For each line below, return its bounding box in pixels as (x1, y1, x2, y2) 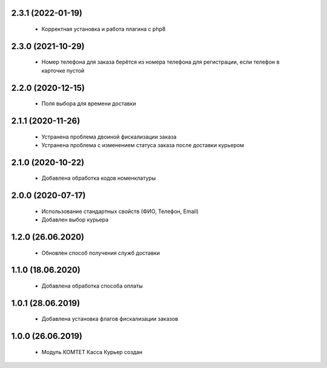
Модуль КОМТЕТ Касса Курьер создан (41, 348, 143, 355)
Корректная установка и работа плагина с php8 (41, 25, 166, 33)
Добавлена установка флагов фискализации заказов (41, 315, 179, 323)
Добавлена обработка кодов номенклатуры (41, 174, 156, 182)
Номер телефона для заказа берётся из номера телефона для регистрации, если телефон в (41, 58, 280, 66)
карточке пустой (41, 67, 85, 74)
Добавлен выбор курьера (41, 216, 109, 223)
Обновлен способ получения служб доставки (41, 249, 160, 257)
